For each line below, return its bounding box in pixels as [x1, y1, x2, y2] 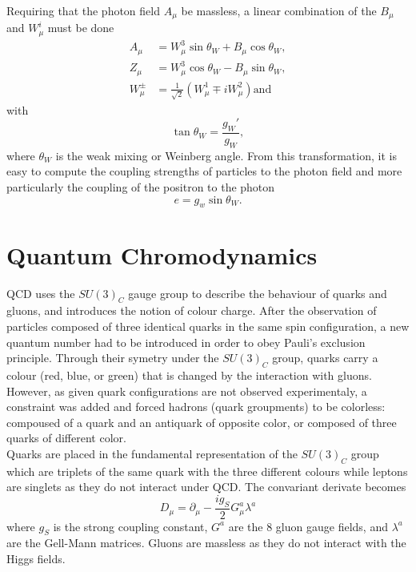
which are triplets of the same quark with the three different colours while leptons [6, 462, 408, 479]
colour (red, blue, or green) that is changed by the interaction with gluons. [6, 366, 372, 383]
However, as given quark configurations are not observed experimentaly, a [6, 382, 367, 399]
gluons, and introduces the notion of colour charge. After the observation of [6, 302, 377, 319]
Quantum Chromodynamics [6, 238, 318, 271]
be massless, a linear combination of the [181, 2, 377, 18]
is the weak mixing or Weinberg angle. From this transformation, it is [55, 147, 397, 163]
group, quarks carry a [272, 349, 378, 366]
